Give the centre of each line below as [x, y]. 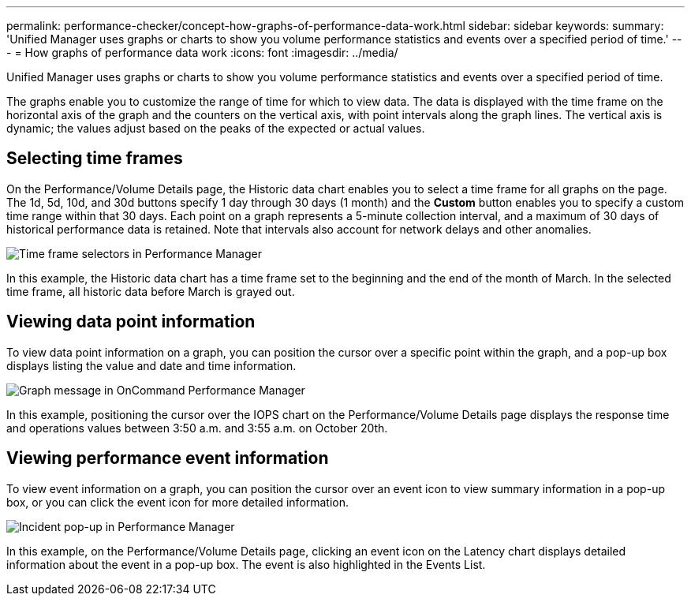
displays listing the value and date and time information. [151, 365]
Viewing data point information [131, 322]
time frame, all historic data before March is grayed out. [151, 291]
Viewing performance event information [168, 458]
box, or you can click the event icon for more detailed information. [178, 502]
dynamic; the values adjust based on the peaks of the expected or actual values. [216, 128]
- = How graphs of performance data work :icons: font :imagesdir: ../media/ [202, 52]
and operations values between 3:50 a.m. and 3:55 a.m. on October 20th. [197, 428]
